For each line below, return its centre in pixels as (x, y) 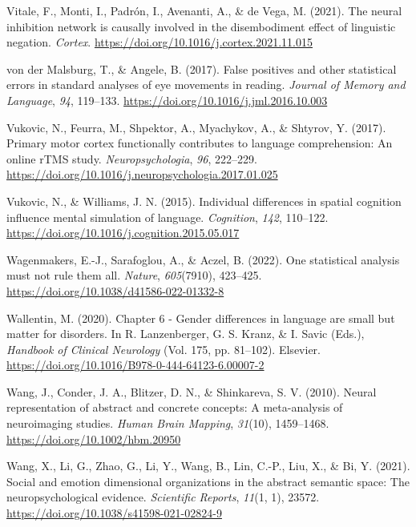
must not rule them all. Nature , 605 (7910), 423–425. (134, 275)
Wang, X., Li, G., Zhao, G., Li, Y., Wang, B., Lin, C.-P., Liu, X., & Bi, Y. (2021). (208, 466)
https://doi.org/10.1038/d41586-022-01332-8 (115, 290)
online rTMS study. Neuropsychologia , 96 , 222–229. (132, 158)
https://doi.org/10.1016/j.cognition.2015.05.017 (123, 233)
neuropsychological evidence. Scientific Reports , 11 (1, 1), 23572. (163, 497)
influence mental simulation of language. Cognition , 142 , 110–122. (168, 217)
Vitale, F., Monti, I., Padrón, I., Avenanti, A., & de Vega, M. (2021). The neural (204, 10)
